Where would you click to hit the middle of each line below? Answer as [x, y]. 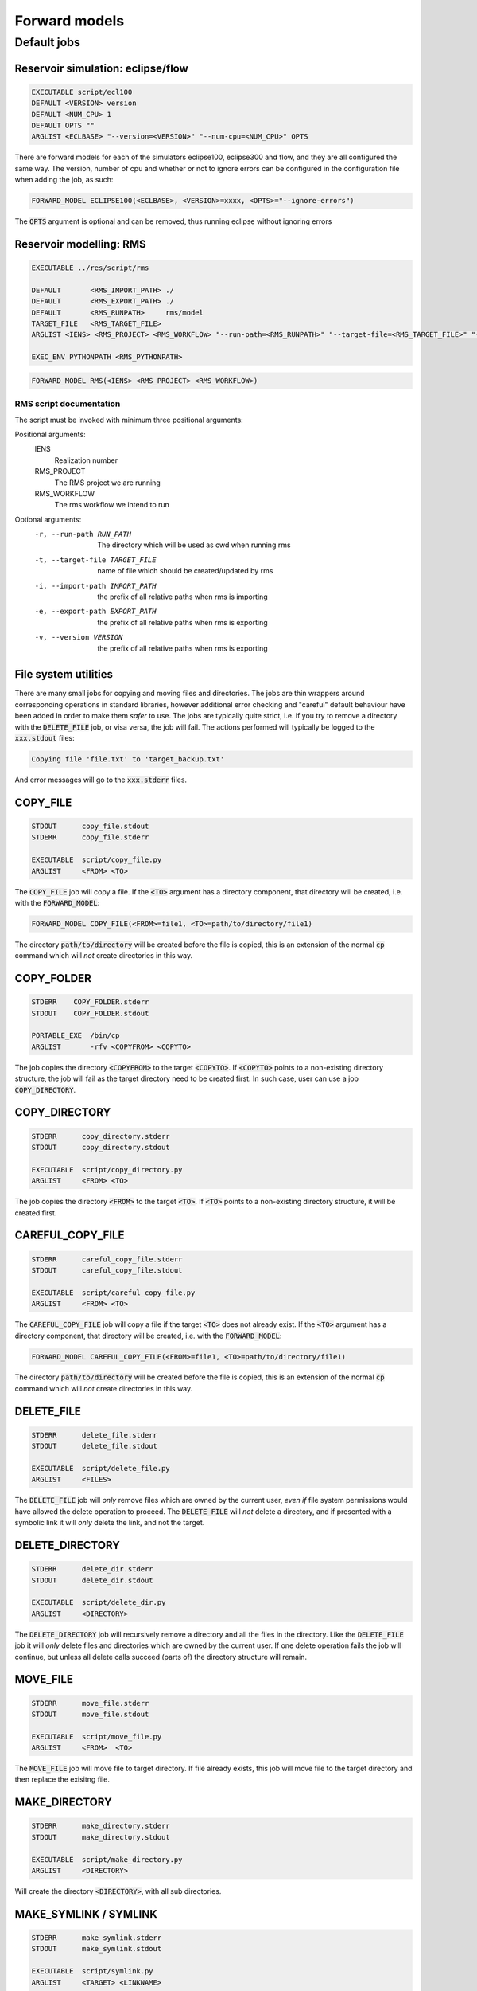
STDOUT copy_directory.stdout [101, 1148]
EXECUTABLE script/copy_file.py [97, 860]
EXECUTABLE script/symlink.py [93, 1971]
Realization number [86, 460]
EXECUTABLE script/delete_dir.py [99, 1602]
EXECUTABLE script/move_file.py [97, 1737]
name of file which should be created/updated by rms [185, 571]
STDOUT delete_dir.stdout [93, 1580]
